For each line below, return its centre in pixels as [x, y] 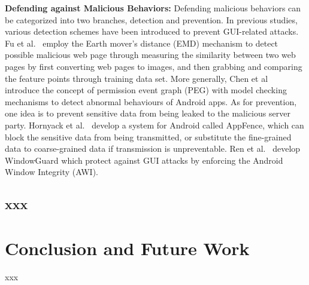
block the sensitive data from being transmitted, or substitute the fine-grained [148, 137]
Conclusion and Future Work [127, 248]
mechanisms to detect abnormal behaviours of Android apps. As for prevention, [151, 101]
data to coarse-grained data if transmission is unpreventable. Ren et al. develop [153, 148]
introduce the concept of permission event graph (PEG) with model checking [146, 90]
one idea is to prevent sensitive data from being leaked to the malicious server [148, 113]
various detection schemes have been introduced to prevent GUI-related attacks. [152, 31]
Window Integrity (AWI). [52, 172]
